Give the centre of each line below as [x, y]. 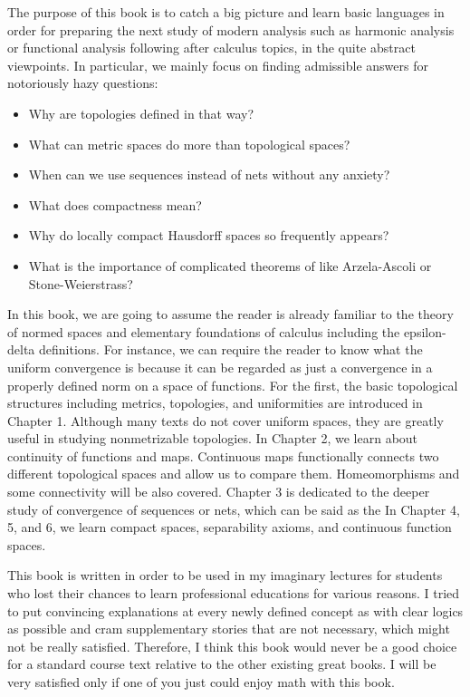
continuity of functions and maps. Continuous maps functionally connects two [223, 455]
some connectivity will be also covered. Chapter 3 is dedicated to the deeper [219, 492]
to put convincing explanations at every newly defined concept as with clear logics [235, 610]
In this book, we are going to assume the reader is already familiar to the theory [230, 314]
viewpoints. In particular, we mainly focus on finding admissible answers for [218, 65]
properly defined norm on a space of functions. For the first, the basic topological [233, 385]
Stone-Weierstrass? [81, 283]
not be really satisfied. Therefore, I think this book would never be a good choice [232, 646]
